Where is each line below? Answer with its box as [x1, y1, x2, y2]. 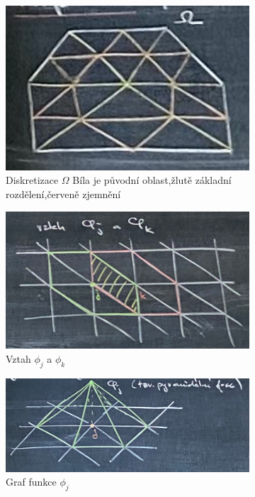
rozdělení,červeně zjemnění [6, 186, 121, 201]
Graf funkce [6, 474, 57, 489]
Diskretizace [6, 173, 59, 187]
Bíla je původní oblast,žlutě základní [72, 173, 232, 187]
